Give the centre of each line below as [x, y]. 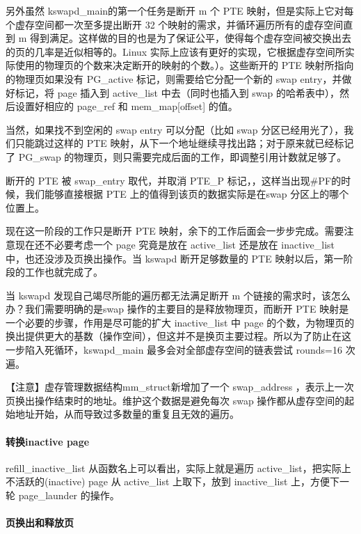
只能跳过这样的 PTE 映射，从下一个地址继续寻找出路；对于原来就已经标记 [184, 143]
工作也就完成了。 [64, 272]
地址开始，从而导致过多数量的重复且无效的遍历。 [127, 414]
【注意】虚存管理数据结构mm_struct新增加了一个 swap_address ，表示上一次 [180, 387]
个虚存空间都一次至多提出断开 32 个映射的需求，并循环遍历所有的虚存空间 [175, 24]
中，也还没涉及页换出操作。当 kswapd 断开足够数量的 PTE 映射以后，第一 [175, 258]
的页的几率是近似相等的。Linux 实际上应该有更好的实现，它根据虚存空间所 [175, 51]
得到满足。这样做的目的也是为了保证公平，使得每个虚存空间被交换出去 [190, 38]
